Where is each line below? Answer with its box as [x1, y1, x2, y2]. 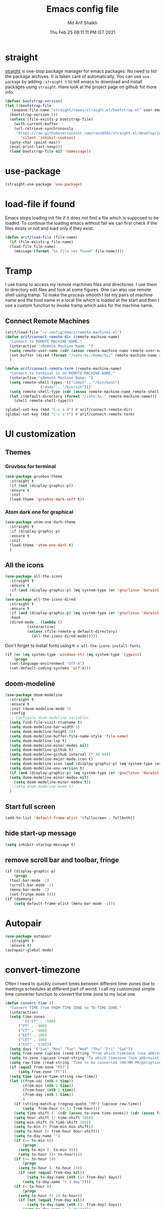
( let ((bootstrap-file [5, 103, 52, 108]
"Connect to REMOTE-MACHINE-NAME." [9, 339, 82, 344]
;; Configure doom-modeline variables [9, 715, 89, 720]
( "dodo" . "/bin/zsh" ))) [40, 385, 91, 390]
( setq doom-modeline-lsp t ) [9, 738, 67, 743]
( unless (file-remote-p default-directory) [27, 629, 118, 634]
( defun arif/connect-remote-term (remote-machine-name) [5, 366, 122, 371]
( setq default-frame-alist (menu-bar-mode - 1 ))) [14, 901, 115, 906]
